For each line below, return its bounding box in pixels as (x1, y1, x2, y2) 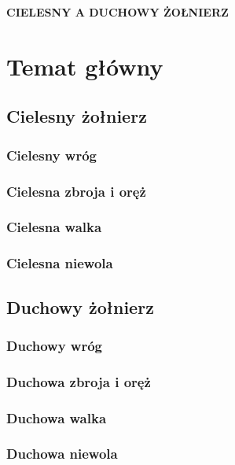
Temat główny (6, 50, 163, 82)
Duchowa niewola (6, 444, 118, 463)
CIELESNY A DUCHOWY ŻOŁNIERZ (6, 4, 229, 20)
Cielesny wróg (6, 145, 97, 164)
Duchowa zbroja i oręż (6, 371, 151, 391)
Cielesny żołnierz (6, 104, 147, 128)
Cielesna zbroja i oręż (6, 181, 146, 201)
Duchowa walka (6, 408, 107, 427)
